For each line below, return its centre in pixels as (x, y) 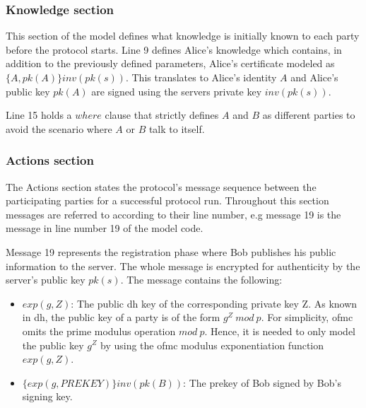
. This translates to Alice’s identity (201, 77)
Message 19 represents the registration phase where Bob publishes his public (171, 251)
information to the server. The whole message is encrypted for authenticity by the (183, 266)
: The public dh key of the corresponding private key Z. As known (214, 303)
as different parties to (309, 115)
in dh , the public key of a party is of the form (121, 317)
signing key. (47, 396)
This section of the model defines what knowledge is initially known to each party (183, 36)
